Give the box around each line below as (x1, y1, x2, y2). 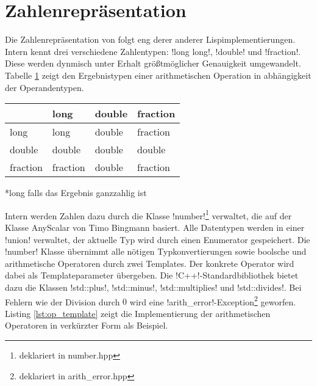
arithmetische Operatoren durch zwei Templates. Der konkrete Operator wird (5, 257, 294, 269)
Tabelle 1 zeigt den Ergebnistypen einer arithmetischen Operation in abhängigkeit (5, 68, 312, 81)
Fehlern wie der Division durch (5, 295, 120, 308)
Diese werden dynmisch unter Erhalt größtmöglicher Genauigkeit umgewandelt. (5, 57, 301, 70)
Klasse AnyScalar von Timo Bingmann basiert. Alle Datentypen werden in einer (5, 220, 305, 233)
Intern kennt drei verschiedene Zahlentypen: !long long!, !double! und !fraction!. (5, 45, 301, 57)
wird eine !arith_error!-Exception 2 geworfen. (129, 293, 296, 308)
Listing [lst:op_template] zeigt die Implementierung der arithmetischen (5, 307, 271, 319)
